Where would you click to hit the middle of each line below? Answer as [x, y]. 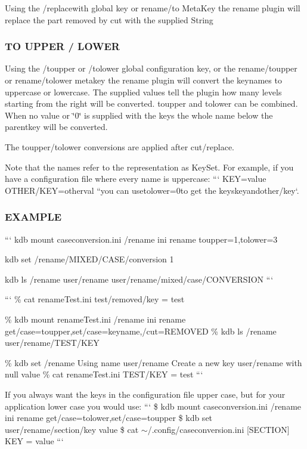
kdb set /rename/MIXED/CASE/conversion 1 [89, 259]
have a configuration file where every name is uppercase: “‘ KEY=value [136, 179]
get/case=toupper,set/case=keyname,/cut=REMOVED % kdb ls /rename [141, 331]
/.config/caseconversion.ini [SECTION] [218, 429]
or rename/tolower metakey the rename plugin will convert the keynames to [143, 80]
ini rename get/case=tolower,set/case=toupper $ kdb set [109, 418]
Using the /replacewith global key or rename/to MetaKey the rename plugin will [153, 8]
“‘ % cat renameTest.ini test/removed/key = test [95, 299]
